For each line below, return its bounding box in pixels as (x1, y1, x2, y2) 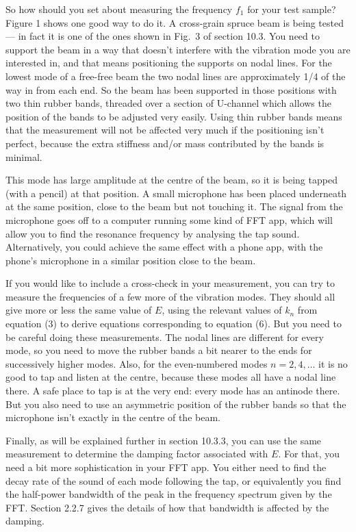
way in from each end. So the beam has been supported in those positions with (5, 82, 337, 97)
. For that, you (278, 446, 340, 461)
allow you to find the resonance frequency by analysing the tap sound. (5, 226, 300, 240)
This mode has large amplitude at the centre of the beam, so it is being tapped (5, 173, 338, 187)
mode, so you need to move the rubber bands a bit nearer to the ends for (5, 343, 312, 357)
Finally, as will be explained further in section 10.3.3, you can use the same (5, 433, 322, 447)
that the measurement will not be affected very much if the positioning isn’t (5, 123, 325, 137)
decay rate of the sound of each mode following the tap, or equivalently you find (5, 473, 342, 487)
